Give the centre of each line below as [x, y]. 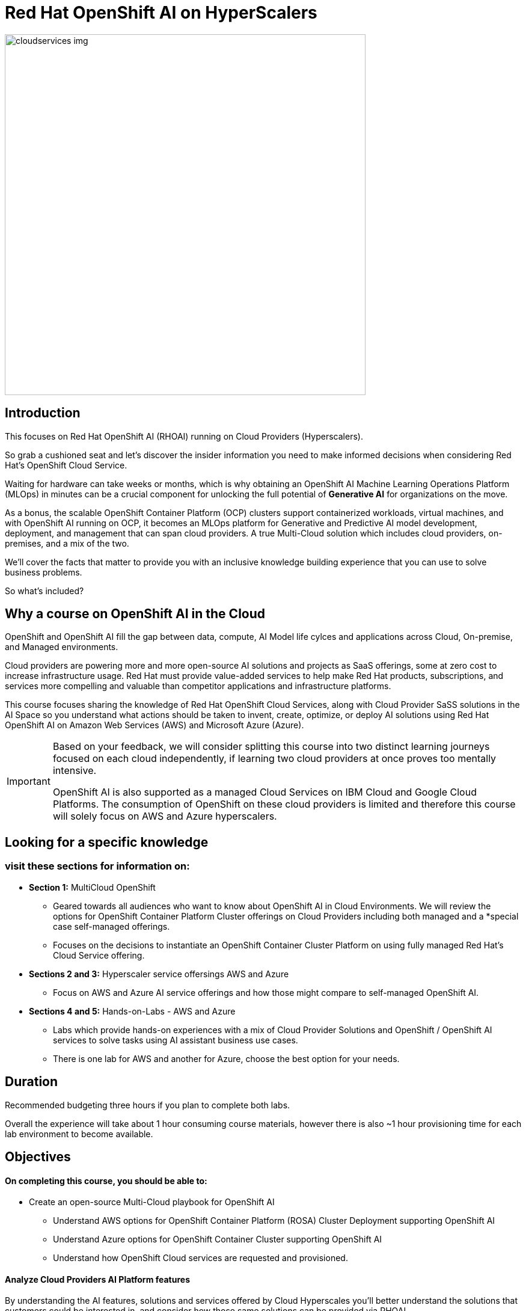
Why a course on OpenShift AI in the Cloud [135, 614]
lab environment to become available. [79, 1134]
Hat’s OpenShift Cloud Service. [66, 465]
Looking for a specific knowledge [107, 842]
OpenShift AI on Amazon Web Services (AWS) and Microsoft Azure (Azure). [154, 725]
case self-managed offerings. [112, 926]
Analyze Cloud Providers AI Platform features [97, 1279]
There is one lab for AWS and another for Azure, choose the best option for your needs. [226, 1058]
